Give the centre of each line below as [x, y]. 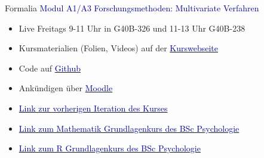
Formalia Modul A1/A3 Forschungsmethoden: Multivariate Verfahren [132, 8]
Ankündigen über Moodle [66, 88]
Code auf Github [50, 68]
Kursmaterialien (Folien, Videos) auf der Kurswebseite [118, 48]
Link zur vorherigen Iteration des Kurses [93, 108]
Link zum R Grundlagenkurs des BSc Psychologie [110, 148]
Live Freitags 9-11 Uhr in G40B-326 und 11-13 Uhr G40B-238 [132, 28]
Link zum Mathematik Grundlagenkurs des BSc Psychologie [129, 128]
